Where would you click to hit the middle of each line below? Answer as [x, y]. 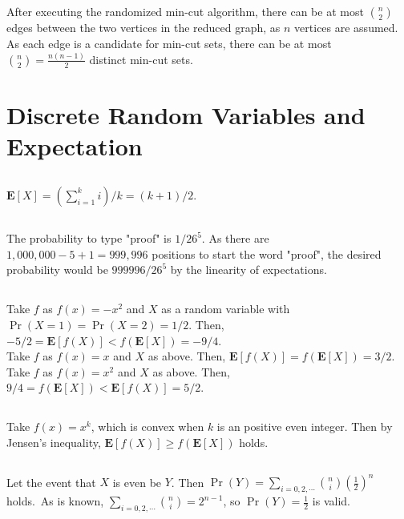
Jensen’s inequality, [54, 442]
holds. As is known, [55, 501]
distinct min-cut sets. [141, 59]
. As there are [235, 238]
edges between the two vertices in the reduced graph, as [143, 28]
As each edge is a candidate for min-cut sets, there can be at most [169, 43]
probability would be [57, 270]
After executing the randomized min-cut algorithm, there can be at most [185, 12]
